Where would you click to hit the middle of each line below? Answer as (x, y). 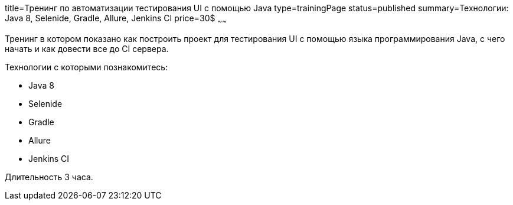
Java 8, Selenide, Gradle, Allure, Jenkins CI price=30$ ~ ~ (116, 19)
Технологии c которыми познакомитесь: (86, 67)
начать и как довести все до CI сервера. (87, 48)
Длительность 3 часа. (49, 177)
